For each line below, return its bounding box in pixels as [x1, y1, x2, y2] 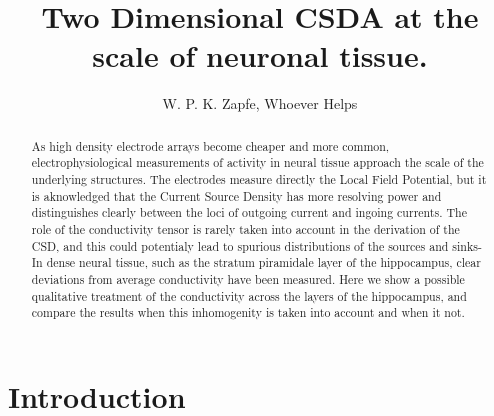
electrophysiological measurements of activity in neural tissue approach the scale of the [31, 154, 484, 171]
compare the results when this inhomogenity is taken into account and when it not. [31, 304, 465, 321]
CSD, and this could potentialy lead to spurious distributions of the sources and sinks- [31, 237, 482, 254]
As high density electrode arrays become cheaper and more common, [31, 137, 390, 154]
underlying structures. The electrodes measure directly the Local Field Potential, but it [31, 171, 487, 188]
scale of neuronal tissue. [92, 35, 428, 76]
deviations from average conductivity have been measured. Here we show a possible [31, 270, 465, 287]
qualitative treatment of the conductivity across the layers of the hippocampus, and [31, 287, 467, 304]
